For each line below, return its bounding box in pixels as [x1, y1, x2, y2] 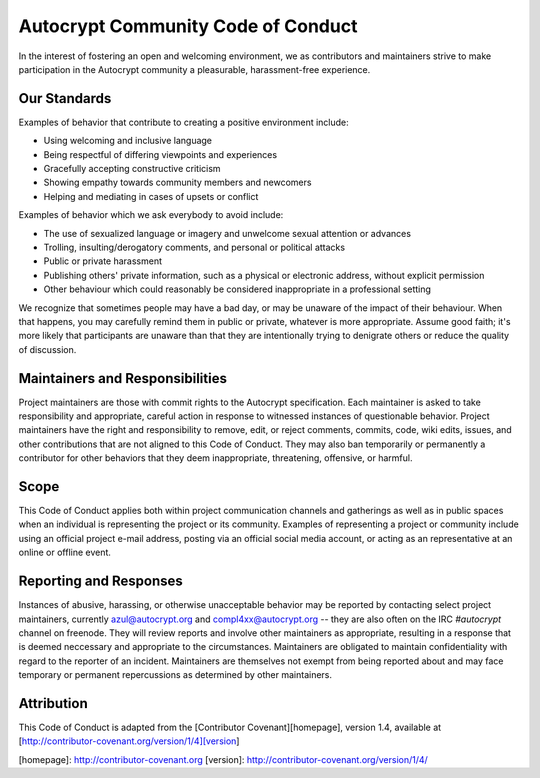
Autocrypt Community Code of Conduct [18, 15, 358, 37]
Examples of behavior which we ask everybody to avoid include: [18, 209, 284, 221]
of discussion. [18, 343, 77, 355]
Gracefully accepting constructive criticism [43, 163, 221, 175]
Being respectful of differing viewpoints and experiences [43, 148, 278, 160]
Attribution [18, 695, 89, 712]
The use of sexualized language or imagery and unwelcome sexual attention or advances [43, 227, 412, 239]
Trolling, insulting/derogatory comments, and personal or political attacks [43, 241, 345, 253]
